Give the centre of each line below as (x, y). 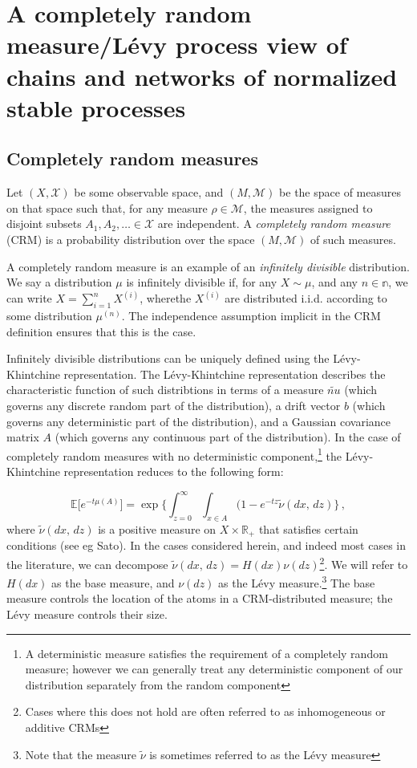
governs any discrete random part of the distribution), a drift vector (174, 405)
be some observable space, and (149, 192)
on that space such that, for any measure (107, 207)
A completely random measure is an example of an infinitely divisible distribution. (208, 266)
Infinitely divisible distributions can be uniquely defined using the (168, 358)
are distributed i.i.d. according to (306, 298)
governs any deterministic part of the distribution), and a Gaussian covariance (199, 421)
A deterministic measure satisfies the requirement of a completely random (206, 653)
